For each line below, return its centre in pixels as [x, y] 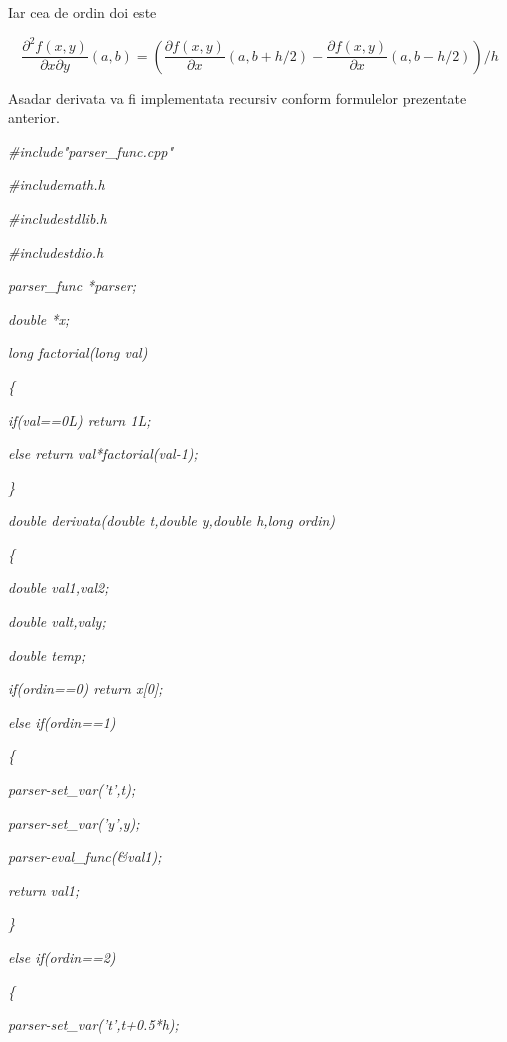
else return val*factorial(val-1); [103, 453]
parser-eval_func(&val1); [85, 856]
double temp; [47, 654]
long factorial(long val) [78, 352]
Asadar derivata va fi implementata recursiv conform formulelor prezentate [237, 97]
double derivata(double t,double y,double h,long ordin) [172, 520]
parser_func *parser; [72, 285]
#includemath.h [56, 184]
